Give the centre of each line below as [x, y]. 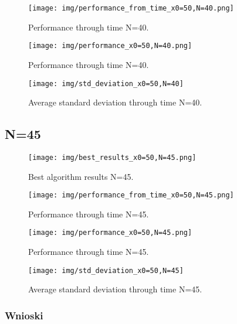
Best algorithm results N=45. [81, 176]
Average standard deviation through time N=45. [115, 289]
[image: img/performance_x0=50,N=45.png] [110, 233]
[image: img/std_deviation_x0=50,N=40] [106, 83]
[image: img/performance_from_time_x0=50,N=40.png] [131, 8]
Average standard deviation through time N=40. [115, 102]
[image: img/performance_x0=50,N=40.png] [110, 46]
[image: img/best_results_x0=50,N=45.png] [112, 157]
